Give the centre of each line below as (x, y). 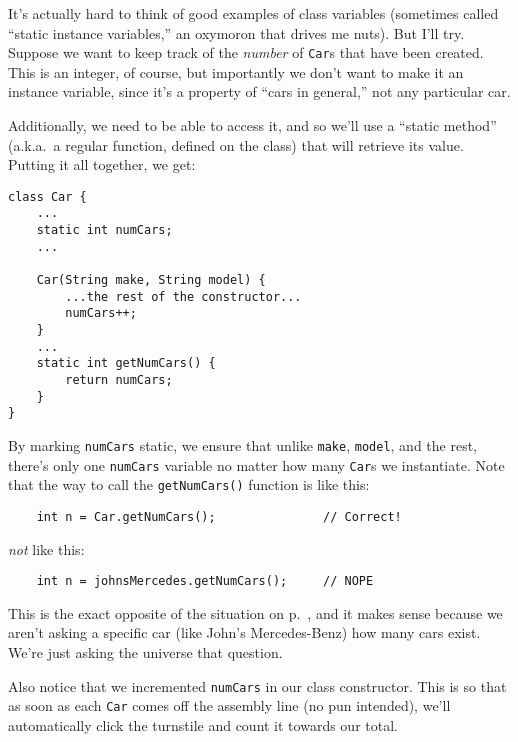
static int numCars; (104, 230)
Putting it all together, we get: (102, 164)
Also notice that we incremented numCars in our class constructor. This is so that (257, 685)
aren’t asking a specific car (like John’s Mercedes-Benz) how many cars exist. (244, 632)
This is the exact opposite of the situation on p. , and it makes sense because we (255, 612)
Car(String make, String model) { (151, 280)
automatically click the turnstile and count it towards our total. (203, 724)
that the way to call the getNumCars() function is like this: (189, 484)
